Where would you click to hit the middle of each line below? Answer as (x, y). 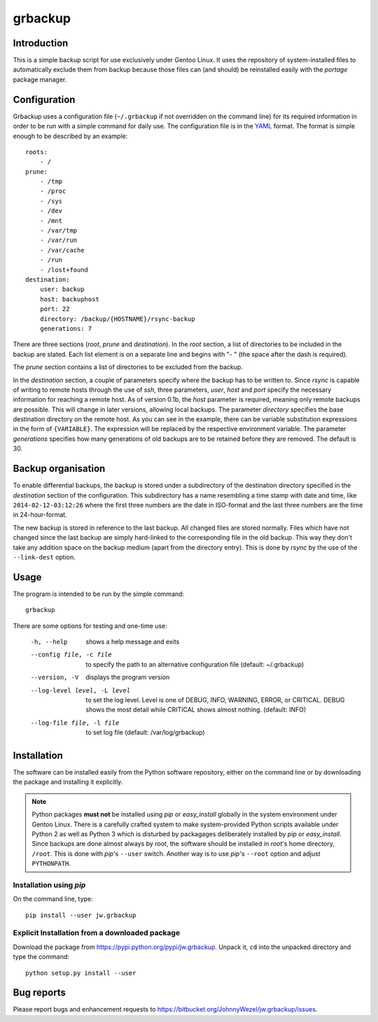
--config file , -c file (71, 655)
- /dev (51, 211)
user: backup (62, 289)
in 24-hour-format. (40, 515)
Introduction (41, 43)
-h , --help (49, 642)
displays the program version (128, 677)
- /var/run (58, 240)
